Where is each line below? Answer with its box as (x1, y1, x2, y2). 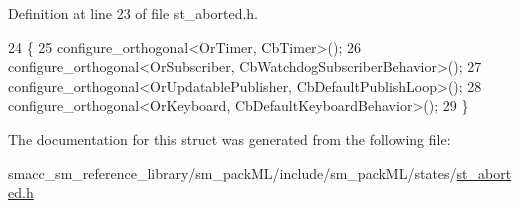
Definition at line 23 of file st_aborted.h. (8, 3, 259, 23)
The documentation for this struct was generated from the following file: (8, 128, 451, 149)
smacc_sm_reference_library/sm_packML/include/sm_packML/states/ (8, 162, 457, 183)
